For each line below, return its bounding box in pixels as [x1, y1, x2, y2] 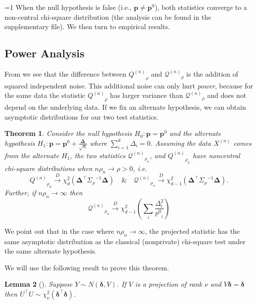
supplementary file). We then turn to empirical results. [4, 21, 170, 32]
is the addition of [186, 68, 238, 79]
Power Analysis [4, 45, 85, 61]
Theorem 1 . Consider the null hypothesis [4, 128, 132, 138]
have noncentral [192, 150, 240, 160]
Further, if [4, 187, 36, 197]
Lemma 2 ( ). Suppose [4, 279, 73, 289]
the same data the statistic [4, 90, 86, 100]
